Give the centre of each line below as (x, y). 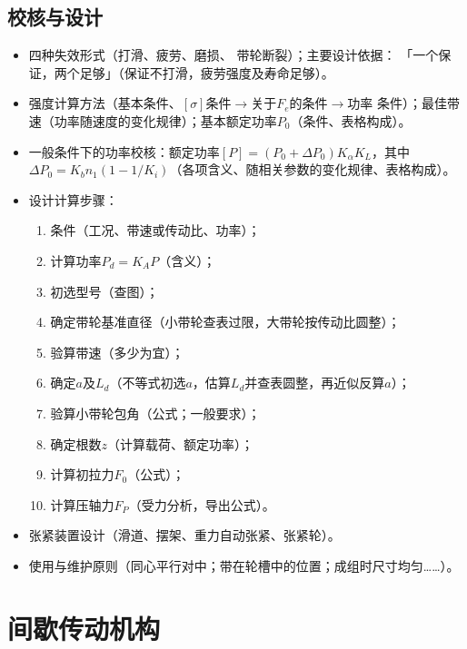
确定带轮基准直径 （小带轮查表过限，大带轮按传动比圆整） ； (225, 322)
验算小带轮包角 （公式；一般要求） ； (155, 413)
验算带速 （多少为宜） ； (117, 352)
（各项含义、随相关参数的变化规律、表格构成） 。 (313, 169)
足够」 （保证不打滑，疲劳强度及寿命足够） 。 (207, 72)
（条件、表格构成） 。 (351, 120)
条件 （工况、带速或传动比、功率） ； (155, 230)
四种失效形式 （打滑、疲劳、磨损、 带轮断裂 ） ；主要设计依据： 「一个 (233, 55)
